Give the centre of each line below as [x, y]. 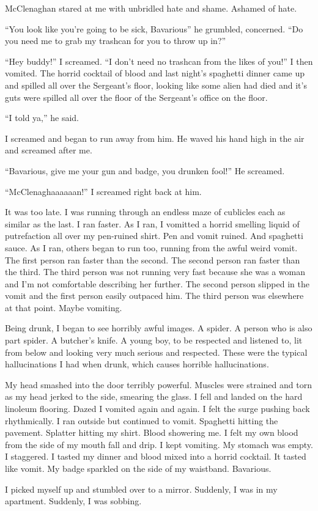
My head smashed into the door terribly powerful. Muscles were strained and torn [158, 384]
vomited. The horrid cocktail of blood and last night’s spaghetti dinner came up [155, 73]
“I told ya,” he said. [42, 118]
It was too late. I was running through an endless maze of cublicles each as [145, 212]
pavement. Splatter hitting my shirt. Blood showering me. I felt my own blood [152, 432]
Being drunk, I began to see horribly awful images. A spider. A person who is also [159, 328]
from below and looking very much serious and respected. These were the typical [156, 352]
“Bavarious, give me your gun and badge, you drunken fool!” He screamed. [145, 170]
